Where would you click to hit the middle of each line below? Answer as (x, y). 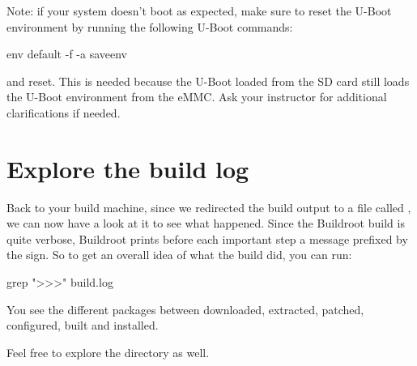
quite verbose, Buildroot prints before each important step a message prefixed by (207, 238)
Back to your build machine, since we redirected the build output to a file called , (209, 207)
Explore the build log (128, 168)
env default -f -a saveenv (67, 54)
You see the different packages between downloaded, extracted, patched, (185, 309)
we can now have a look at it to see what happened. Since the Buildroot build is (206, 223)
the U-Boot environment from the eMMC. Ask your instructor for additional (197, 97)
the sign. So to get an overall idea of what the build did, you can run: (179, 255)
